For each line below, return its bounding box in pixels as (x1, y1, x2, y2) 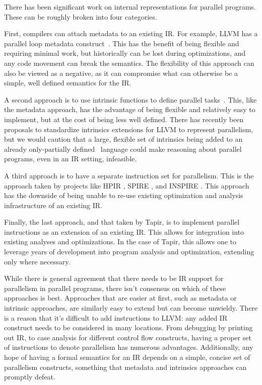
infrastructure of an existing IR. (4, 200, 102, 210)
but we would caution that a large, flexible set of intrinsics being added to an (4, 134, 243, 144)
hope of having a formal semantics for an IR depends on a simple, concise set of (4, 352, 250, 362)
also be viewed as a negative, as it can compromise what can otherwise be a (4, 67, 238, 78)
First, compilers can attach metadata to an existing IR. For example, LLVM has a (4, 28, 258, 39)
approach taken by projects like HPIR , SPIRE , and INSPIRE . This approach (4, 180, 249, 190)
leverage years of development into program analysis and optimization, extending (4, 246, 254, 257)
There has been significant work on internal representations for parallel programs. (4, 2, 256, 12)
